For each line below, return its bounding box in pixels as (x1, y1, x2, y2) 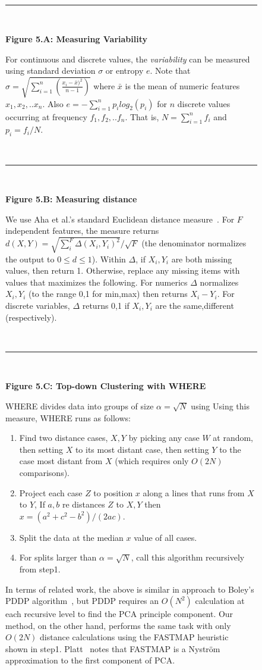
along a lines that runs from (143, 486, 245, 499)
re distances (62, 498, 105, 511)
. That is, (125, 110, 159, 123)
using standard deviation (5, 64, 96, 77)
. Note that (150, 64, 191, 77)
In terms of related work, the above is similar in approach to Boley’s (5, 583, 254, 595)
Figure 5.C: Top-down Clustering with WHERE (5, 380, 206, 392)
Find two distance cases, (19, 431, 108, 444)
